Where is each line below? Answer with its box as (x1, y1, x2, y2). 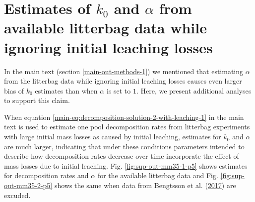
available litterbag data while (4, 17, 207, 38)
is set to (106, 85, 131, 96)
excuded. (4, 190, 31, 200)
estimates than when (35, 85, 98, 96)
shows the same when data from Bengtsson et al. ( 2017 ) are (54, 180, 236, 191)
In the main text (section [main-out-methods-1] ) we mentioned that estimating (4, 66, 244, 76)
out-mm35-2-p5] (4, 180, 53, 191)
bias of (4, 85, 24, 96)
